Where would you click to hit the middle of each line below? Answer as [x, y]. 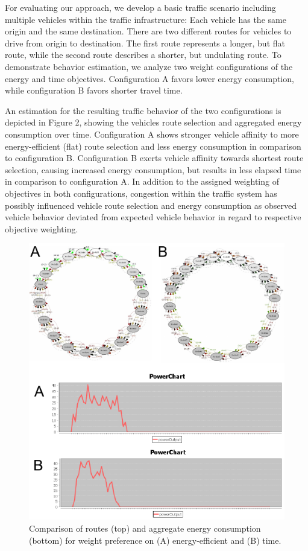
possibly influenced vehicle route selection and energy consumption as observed [151, 205]
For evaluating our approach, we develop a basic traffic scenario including [140, 7]
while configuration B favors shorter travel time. [94, 90]
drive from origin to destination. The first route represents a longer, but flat [145, 43]
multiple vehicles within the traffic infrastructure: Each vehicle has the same [146, 19]
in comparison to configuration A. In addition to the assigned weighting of [142, 181]
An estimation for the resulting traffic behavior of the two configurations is [143, 110]
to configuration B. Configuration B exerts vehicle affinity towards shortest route [154, 158]
